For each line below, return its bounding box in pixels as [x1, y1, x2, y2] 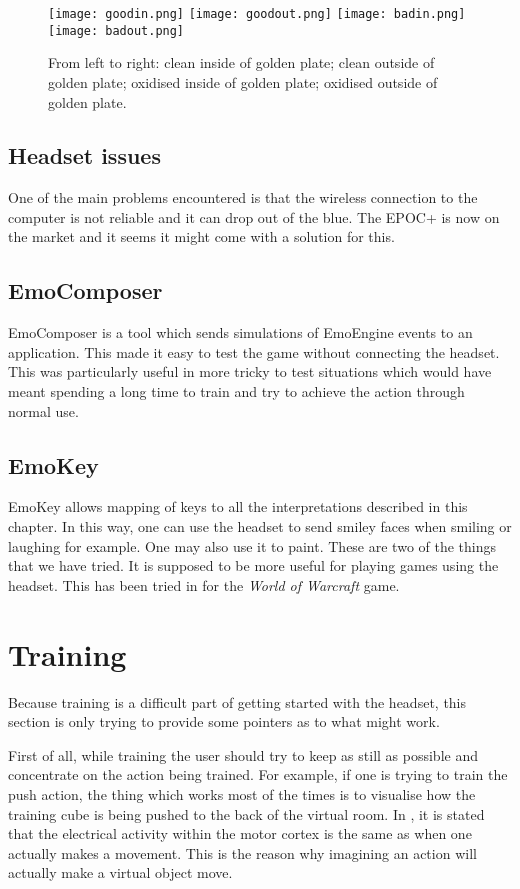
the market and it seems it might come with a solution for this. [8, 226, 395, 247]
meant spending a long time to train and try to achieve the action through [8, 381, 465, 402]
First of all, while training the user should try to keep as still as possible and [8, 744, 478, 765]
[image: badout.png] [48, 23, 185, 38]
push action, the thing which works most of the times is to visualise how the [8, 783, 476, 804]
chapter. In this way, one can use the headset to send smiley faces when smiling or [8, 516, 512, 537]
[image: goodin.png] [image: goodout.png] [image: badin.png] [48, 7, 466, 21]
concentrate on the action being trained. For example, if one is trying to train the [8, 764, 508, 785]
